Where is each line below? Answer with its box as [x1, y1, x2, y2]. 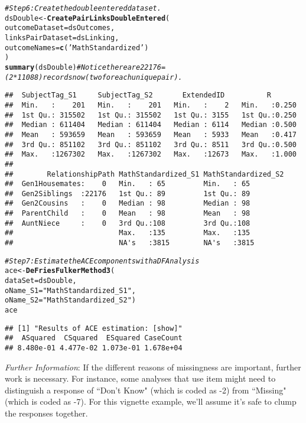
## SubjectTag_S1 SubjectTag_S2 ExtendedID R [5, 91, 272, 100]
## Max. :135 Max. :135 [5, 229, 250, 237]
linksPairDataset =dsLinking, [5, 33, 119, 42]
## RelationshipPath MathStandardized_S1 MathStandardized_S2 [5, 170, 284, 178]
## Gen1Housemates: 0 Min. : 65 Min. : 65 [5, 180, 250, 188]
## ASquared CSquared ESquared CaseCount [5, 334, 183, 343]
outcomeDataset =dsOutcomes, [5, 24, 115, 32]
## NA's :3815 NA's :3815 [5, 239, 255, 248]
